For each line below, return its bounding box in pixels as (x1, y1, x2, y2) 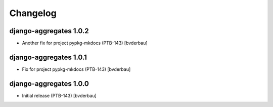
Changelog (9, 8, 57, 19)
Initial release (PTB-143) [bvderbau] (22, 92, 97, 98)
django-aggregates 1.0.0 (9, 79, 89, 88)
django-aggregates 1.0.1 (9, 53, 87, 61)
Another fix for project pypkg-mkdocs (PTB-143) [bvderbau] (22, 40, 148, 46)
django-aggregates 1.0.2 (9, 27, 89, 35)
